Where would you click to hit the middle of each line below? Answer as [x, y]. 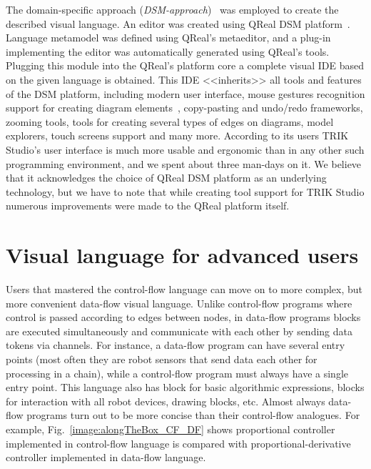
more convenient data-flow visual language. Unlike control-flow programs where [179, 303]
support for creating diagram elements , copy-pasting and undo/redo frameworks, [184, 108]
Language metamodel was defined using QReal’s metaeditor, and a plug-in [168, 38]
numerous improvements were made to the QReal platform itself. [148, 206]
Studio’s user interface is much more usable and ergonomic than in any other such [185, 149]
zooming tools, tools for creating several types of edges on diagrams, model [170, 121]
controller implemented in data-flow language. [106, 457]
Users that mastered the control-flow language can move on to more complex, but [184, 289]
